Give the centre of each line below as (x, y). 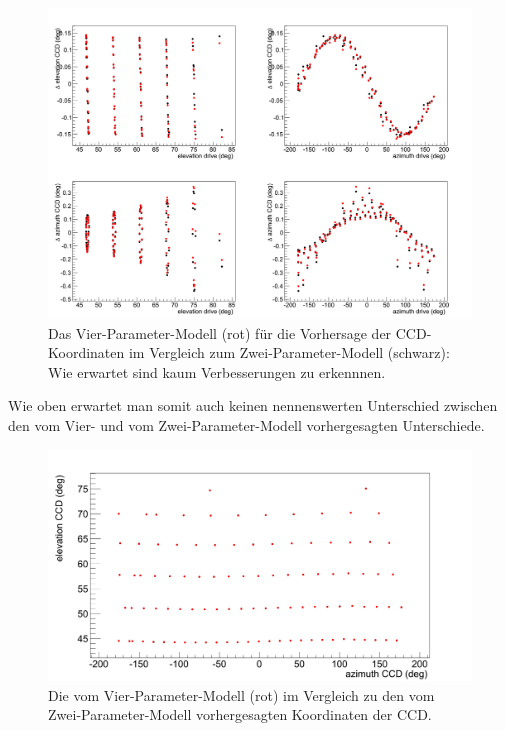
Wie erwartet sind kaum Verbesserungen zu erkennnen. (217, 371)
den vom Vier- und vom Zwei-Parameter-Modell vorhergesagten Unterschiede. (246, 424)
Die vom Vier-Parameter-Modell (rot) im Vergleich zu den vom (241, 694)
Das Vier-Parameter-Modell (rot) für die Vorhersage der (220, 332)
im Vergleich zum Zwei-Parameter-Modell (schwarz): (289, 352)
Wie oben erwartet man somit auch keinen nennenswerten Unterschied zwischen (253, 405)
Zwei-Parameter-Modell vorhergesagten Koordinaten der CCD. (240, 714)
